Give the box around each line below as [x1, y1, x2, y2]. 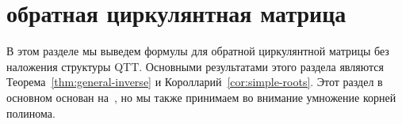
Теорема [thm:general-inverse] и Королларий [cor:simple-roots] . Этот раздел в [6, 73, 383, 90]
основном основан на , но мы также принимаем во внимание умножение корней [6, 88, 396, 105]
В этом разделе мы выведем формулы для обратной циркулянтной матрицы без [6, 43, 389, 59]
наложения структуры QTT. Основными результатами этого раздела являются [6, 58, 384, 74]
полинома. [6, 104, 56, 121]
